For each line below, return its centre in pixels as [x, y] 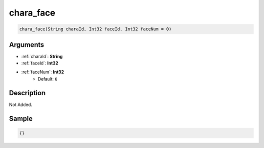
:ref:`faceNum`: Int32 [43, 72]
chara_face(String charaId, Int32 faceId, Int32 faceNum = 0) [95, 29]
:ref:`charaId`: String [42, 56]
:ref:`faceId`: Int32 [40, 63]
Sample [21, 118]
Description [27, 93]
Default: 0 [48, 79]
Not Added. [21, 105]
